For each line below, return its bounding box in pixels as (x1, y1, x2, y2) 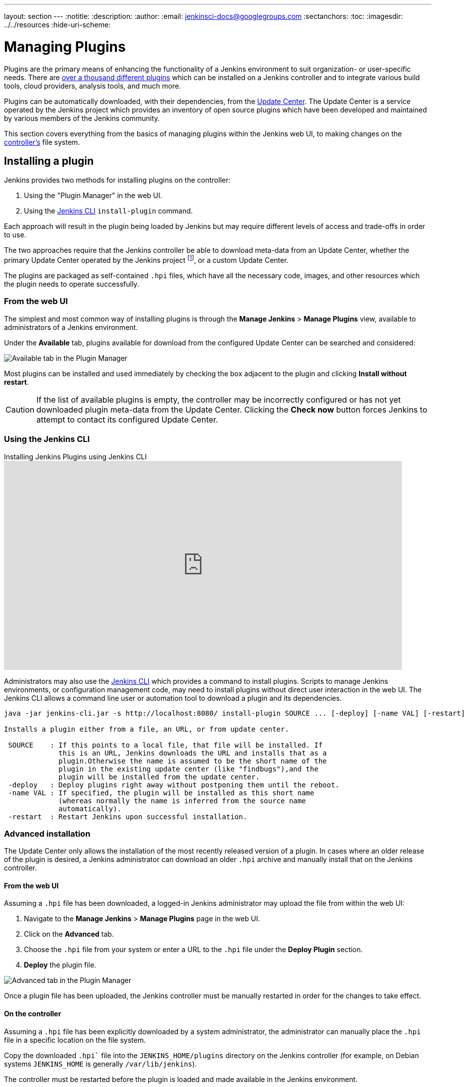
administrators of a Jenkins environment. (4, 323, 138, 331)
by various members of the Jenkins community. (4, 113, 160, 122)
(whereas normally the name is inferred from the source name (58, 796, 306, 805)
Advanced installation (4, 828, 91, 839)
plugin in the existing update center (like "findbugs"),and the (58, 764, 319, 773)
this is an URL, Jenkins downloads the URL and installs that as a (58, 749, 327, 757)
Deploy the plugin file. (24, 961, 96, 970)
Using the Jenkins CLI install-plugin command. (24, 207, 193, 216)
